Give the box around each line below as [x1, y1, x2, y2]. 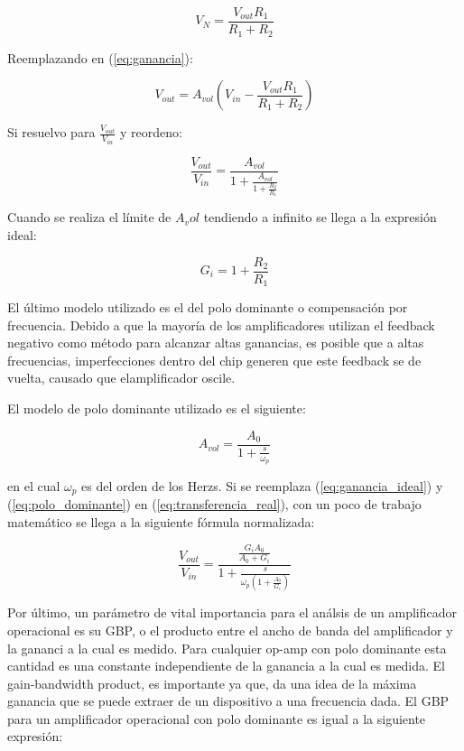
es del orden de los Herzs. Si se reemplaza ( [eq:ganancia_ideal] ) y [81, 476, 443, 495]
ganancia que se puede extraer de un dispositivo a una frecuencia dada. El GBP [7, 691, 450, 710]
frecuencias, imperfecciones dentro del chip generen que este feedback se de [7, 350, 422, 369]
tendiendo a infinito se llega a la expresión [203, 208, 437, 227]
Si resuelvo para [7, 123, 96, 142]
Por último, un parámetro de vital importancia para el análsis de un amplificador [7, 603, 458, 622]
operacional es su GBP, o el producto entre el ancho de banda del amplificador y [7, 620, 453, 639]
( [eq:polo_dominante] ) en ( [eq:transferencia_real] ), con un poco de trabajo [7, 495, 422, 514]
